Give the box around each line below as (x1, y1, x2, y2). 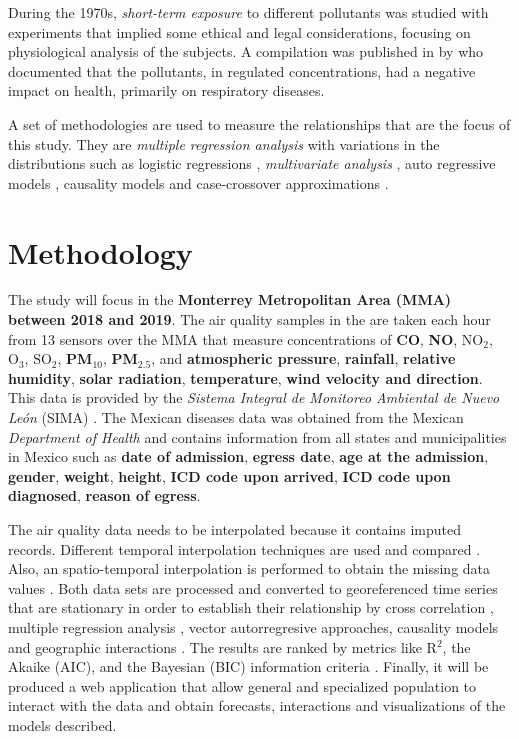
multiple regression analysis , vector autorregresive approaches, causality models (8, 616, 499, 637)
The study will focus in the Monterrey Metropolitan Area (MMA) (8, 289, 452, 310)
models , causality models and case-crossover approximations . (8, 172, 389, 193)
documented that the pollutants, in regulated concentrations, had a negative (8, 60, 476, 81)
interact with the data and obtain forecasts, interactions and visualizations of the (8, 695, 506, 716)
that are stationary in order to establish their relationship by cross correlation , (8, 597, 494, 618)
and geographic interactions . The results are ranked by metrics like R (8, 636, 437, 657)
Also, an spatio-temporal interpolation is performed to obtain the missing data (8, 558, 491, 579)
